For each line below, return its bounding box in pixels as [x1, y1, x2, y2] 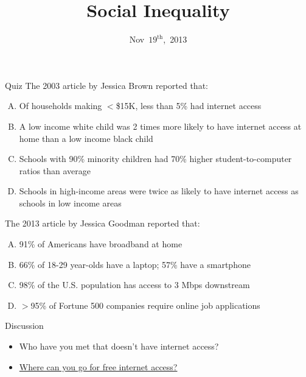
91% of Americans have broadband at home [19, 238, 183, 250]
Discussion [5, 319, 44, 332]
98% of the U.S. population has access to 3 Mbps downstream [19, 278, 250, 291]
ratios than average [19, 164, 91, 177]
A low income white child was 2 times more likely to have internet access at [19, 119, 302, 132]
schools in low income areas [19, 196, 122, 209]
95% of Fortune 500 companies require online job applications [30, 298, 260, 311]
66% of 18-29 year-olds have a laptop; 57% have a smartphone [19, 258, 251, 270]
